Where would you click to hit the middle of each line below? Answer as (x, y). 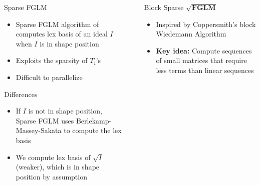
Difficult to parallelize (49, 77)
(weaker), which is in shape (58, 167)
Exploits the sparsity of (52, 60)
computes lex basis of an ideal (62, 34)
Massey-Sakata (39, 130)
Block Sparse (164, 7)
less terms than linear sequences (205, 70)
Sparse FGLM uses (45, 120)
